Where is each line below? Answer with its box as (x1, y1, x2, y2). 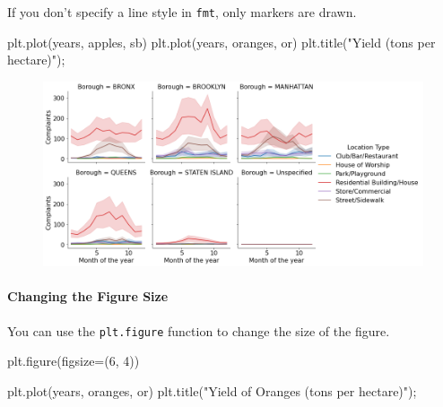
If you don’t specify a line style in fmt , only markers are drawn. (7, 3, 357, 21)
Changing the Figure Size (7, 287, 169, 306)
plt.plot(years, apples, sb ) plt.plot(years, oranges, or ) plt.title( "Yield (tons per (7, 32, 436, 51)
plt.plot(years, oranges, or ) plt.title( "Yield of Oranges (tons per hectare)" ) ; (7, 381, 417, 400)
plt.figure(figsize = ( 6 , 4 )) (7, 351, 140, 370)
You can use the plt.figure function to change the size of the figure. (7, 321, 390, 340)
